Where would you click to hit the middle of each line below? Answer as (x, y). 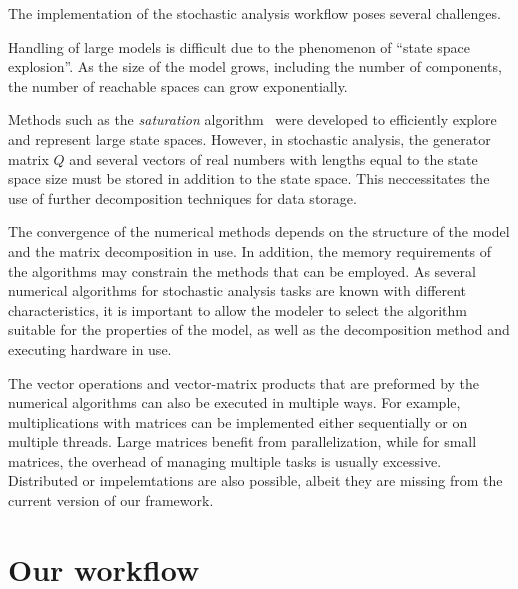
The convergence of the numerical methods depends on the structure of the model (259, 231)
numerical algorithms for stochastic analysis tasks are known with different (237, 290)
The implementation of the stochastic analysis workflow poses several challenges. (254, 13)
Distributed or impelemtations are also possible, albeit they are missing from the (255, 480)
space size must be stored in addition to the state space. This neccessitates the (249, 178)
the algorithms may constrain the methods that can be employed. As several (242, 270)
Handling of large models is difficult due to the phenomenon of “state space (239, 46)
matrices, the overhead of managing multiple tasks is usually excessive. (225, 460)
